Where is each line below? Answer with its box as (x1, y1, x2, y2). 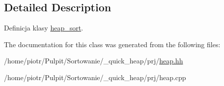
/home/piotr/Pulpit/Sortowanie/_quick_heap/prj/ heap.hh (4, 56, 183, 66)
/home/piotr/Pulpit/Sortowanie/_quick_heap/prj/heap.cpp (4, 72, 186, 82)
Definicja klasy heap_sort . (4, 23, 84, 33)
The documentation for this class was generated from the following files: (4, 39, 221, 49)
